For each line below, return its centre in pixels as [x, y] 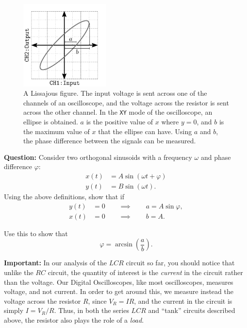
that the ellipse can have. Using [145, 131]
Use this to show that [36, 233]
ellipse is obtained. [51, 122]
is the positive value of [120, 122]
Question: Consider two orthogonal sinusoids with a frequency [98, 157]
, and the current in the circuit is [183, 301]
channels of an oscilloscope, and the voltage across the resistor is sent [126, 102]
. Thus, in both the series [91, 310]
